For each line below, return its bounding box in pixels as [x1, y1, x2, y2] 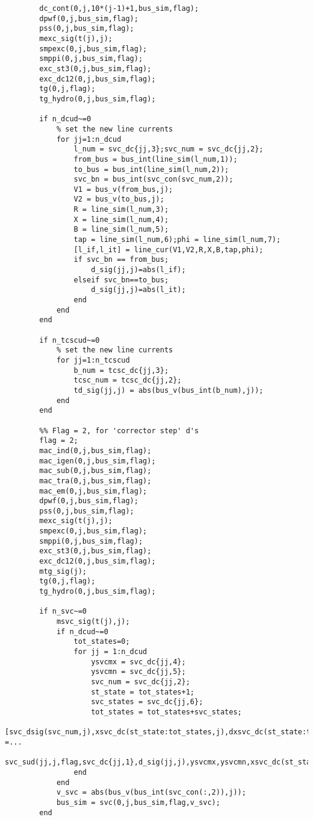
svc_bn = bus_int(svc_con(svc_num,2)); [73, 175, 234, 184]
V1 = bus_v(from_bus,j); [73, 185, 173, 194]
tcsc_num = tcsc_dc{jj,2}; [73, 376, 182, 385]
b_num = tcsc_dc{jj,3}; [73, 366, 169, 375]
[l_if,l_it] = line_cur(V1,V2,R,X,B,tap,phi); [73, 245, 264, 254]
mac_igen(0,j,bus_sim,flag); [39, 456, 156, 465]
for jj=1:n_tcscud [56, 355, 130, 364]
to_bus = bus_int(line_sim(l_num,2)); [73, 165, 229, 174]
